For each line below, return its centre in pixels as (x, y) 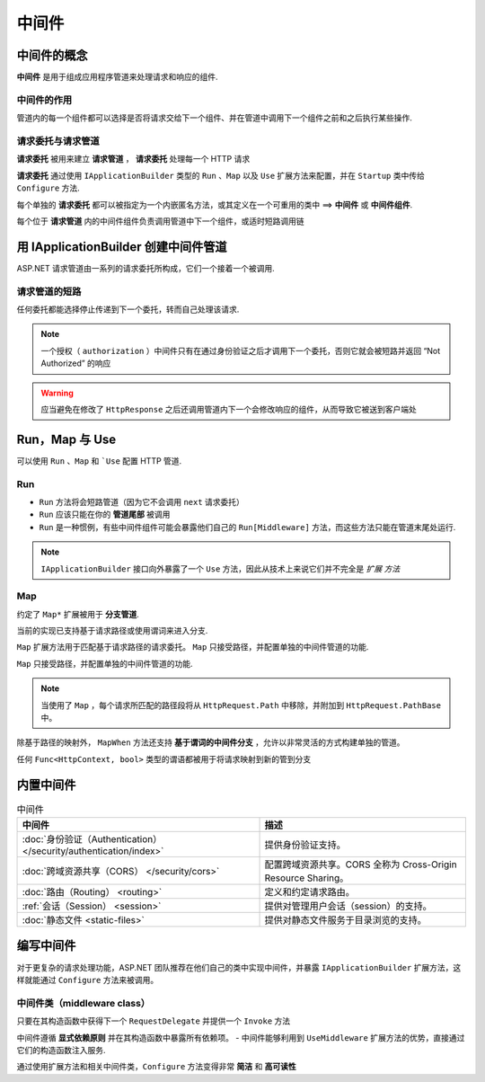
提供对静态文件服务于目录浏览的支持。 (345, 920)
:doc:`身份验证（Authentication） (92, 839)
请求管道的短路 (49, 291)
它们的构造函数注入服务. (62, 1050)
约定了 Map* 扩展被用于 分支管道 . (78, 614)
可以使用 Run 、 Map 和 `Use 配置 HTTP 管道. (99, 461)
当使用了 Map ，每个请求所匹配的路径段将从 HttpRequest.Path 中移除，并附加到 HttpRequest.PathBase (241, 705)
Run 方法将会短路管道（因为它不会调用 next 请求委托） (141, 501)
